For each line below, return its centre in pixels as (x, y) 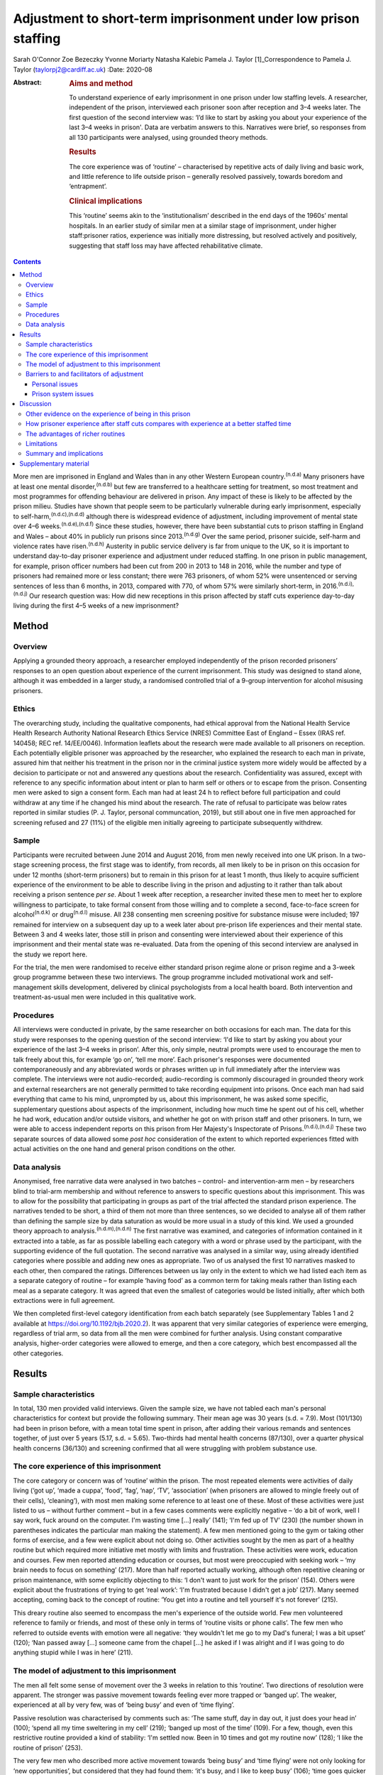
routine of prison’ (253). (48, 1747)
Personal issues (55, 384)
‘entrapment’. (88, 186)
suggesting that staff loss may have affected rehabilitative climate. (166, 246)
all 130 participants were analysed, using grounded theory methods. (168, 137)
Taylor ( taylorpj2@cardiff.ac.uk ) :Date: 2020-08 (83, 69)
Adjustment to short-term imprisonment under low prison (186, 18)
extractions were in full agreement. (64, 1300)
